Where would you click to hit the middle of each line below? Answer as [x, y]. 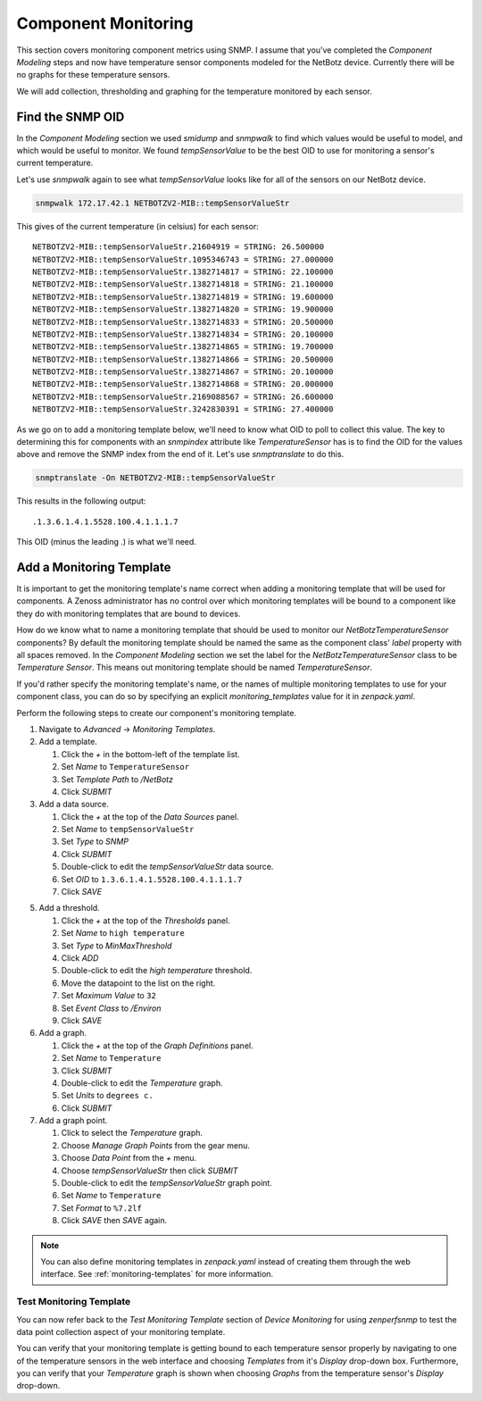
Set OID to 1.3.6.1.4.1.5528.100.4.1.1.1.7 [152, 879]
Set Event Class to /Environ [111, 1008]
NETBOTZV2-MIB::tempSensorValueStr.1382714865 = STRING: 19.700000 [183, 347]
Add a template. [68, 742]
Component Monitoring [105, 23]
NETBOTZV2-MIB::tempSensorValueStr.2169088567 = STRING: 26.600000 [183, 396]
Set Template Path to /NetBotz [117, 779]
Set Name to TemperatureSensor [125, 767]
